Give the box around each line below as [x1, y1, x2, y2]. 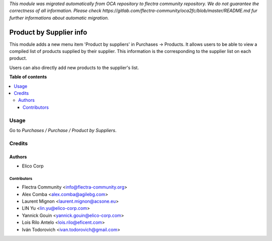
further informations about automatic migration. [9, 15, 109, 21]
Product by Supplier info [9, 28, 88, 36]
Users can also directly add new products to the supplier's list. [9, 65, 139, 71]
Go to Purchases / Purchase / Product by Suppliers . [9, 127, 117, 133]
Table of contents [9, 74, 47, 80]
